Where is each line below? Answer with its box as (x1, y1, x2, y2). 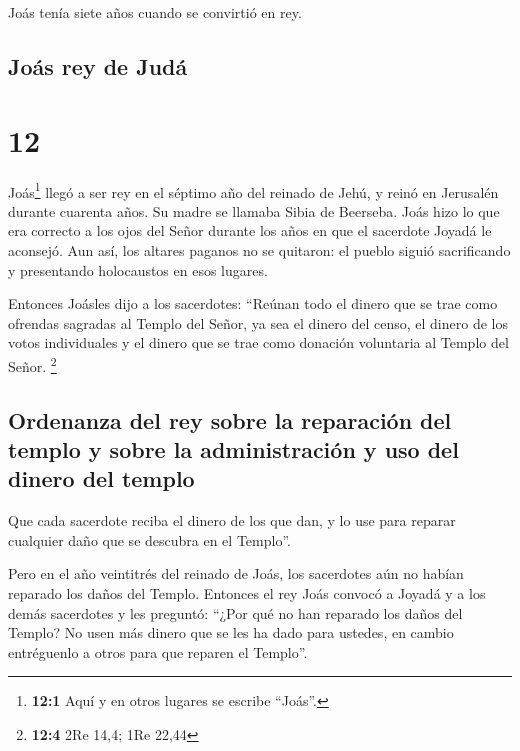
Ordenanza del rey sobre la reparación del (8, 404, 452, 435)
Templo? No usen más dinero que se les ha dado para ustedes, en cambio (8, 622, 454, 643)
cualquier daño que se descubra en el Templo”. (8, 529, 291, 550)
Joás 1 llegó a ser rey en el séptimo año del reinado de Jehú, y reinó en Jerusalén (8, 178, 499, 202)
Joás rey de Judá (8, 50, 188, 81)
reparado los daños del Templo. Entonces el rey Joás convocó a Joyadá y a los (8, 582, 486, 603)
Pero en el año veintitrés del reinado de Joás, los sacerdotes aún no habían (8, 563, 464, 584)
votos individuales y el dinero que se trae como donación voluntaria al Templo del (8, 332, 509, 353)
